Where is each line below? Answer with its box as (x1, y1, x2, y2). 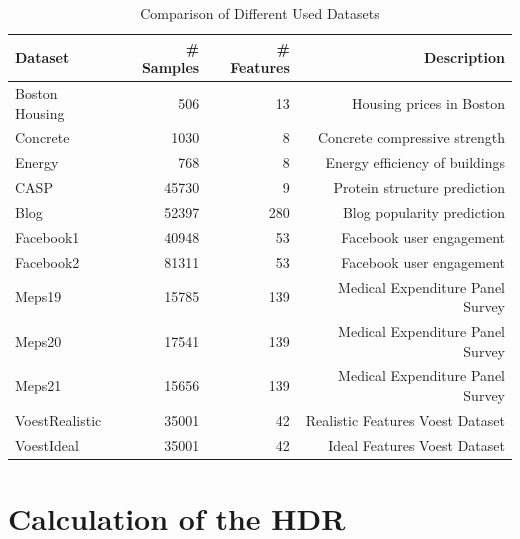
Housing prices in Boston (352, 92, 505, 113)
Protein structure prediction (333, 177, 505, 198)
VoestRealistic (15, 409, 102, 430)
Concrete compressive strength (318, 127, 505, 148)
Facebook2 (15, 251, 80, 272)
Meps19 (15, 286, 62, 307)
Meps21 (15, 375, 62, 396)
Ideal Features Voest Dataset (328, 434, 505, 455)
